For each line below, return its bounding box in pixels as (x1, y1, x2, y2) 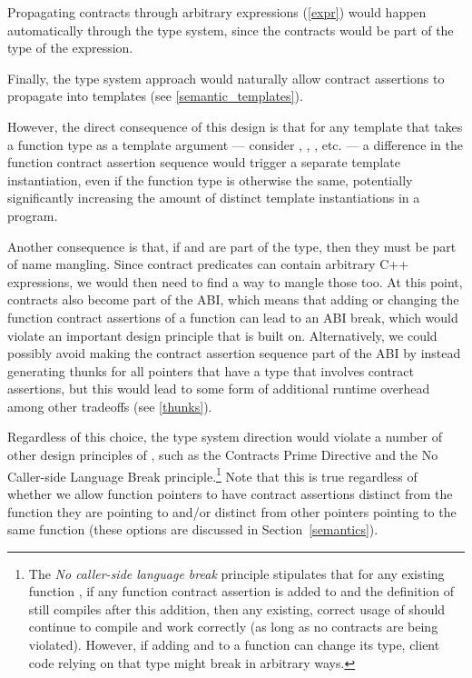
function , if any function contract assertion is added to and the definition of (28, 582, 454, 601)
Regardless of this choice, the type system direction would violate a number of (7, 427, 442, 446)
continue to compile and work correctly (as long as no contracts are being (28, 617, 438, 636)
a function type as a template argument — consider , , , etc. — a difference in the (7, 135, 463, 154)
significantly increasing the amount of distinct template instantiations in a (7, 188, 420, 207)
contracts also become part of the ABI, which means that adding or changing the (7, 290, 459, 309)
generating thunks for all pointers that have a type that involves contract (7, 361, 415, 380)
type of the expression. (7, 38, 133, 57)
